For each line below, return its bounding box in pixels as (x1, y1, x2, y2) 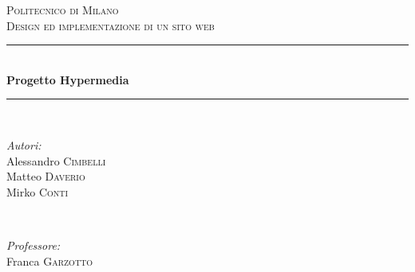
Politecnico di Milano (6, 2, 119, 17)
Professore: (6, 236, 61, 253)
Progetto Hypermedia (6, 71, 129, 87)
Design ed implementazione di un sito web (6, 17, 215, 33)
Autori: (6, 136, 41, 153)
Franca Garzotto (6, 252, 93, 269)
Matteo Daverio (6, 168, 85, 185)
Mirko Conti (6, 183, 69, 200)
